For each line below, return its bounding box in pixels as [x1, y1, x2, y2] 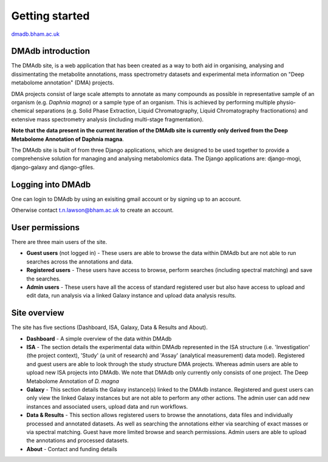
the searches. [26, 275, 61, 282]
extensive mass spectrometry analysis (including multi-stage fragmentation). [11, 115, 204, 123]
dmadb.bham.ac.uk [11, 30, 60, 38]
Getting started [11, 9, 90, 22]
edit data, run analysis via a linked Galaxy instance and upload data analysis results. [26, 292, 237, 299]
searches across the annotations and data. [26, 258, 134, 265]
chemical [11, 107, 35, 115]
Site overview [11, 308, 64, 318]
